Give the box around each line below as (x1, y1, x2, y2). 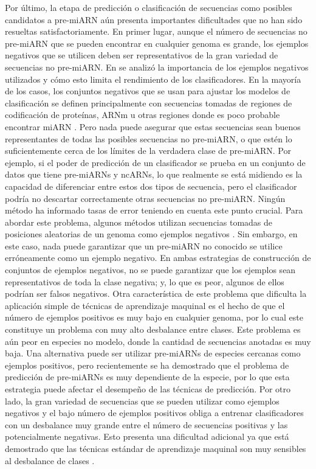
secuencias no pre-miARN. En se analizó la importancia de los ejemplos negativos (5, 60, 309, 73)
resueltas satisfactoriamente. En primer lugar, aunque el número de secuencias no (5, 25, 307, 38)
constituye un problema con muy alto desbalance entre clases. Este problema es (5, 323, 301, 336)
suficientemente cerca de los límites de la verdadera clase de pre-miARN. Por (5, 144, 291, 157)
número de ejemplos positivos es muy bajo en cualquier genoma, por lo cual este (5, 311, 303, 324)
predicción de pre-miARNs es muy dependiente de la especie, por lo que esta (5, 370, 290, 383)
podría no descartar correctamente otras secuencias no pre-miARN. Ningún (5, 192, 286, 204)
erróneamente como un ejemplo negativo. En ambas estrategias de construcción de (5, 251, 311, 264)
